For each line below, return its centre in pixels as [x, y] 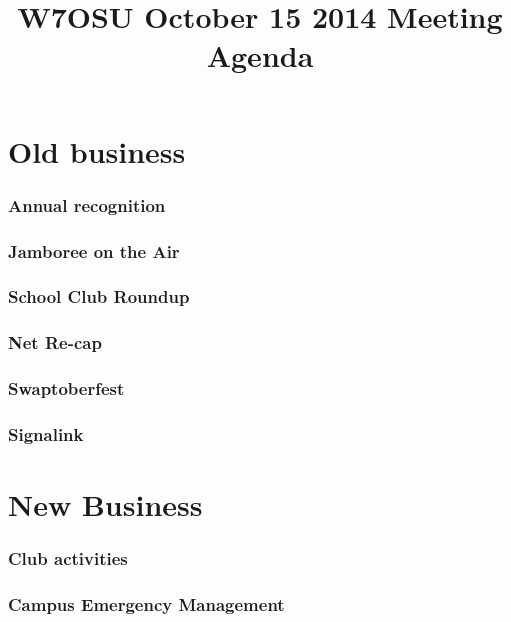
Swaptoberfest [66, 388]
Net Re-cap [55, 342]
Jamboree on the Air [94, 250]
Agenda [260, 55]
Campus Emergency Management [146, 603]
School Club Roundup [99, 296]
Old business [97, 150]
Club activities [68, 558]
